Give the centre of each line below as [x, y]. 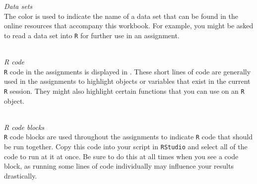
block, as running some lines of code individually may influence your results [119, 166]
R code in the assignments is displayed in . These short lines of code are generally [128, 71]
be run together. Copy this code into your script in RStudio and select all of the [126, 146]
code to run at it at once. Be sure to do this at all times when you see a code [121, 156]
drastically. [21, 175]
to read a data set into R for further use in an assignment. [92, 35]
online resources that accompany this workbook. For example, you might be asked [129, 26]
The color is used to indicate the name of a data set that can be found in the [121, 16]
